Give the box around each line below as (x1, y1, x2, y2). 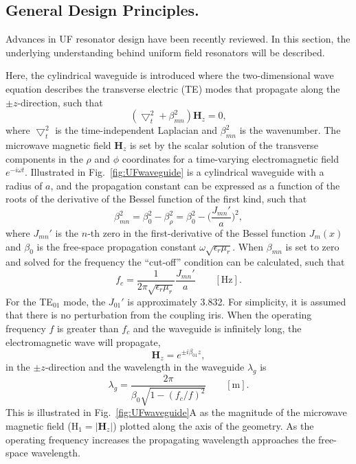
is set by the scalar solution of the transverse (129, 137, 318, 152)
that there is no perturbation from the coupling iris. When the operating (5, 308, 312, 322)
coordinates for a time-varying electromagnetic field (122, 151, 339, 165)
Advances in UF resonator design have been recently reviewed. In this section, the (5, 32, 351, 46)
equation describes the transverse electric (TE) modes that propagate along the (5, 81, 340, 95)
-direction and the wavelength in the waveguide (45, 360, 245, 374)
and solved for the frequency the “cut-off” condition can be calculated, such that (5, 255, 345, 269)
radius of (5, 178, 43, 192)
